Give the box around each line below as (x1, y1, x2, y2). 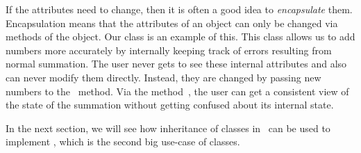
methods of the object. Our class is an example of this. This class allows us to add (6, 29, 355, 44)
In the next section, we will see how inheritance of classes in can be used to (6, 120, 330, 135)
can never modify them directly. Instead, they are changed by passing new (6, 70, 321, 84)
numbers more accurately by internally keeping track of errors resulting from (6, 42, 332, 57)
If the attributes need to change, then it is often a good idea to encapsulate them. (6, 2, 353, 16)
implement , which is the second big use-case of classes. (6, 134, 240, 149)
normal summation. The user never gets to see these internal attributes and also (6, 56, 347, 71)
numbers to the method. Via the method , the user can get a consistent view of (6, 83, 349, 98)
